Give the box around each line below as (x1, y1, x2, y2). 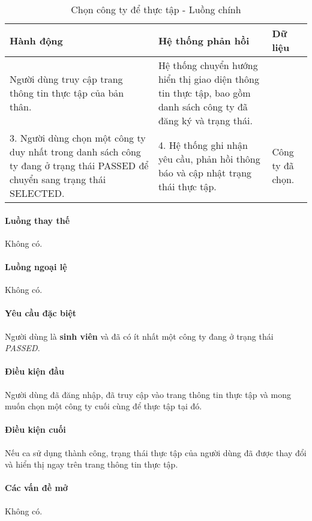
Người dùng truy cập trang (10, 72, 123, 86)
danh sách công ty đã (158, 100, 248, 113)
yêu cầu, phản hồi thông (158, 151, 260, 166)
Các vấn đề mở (5, 481, 68, 494)
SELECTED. (10, 186, 65, 200)
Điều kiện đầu (5, 365, 64, 378)
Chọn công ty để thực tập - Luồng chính (71, 2, 241, 16)
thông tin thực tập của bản (10, 86, 124, 100)
